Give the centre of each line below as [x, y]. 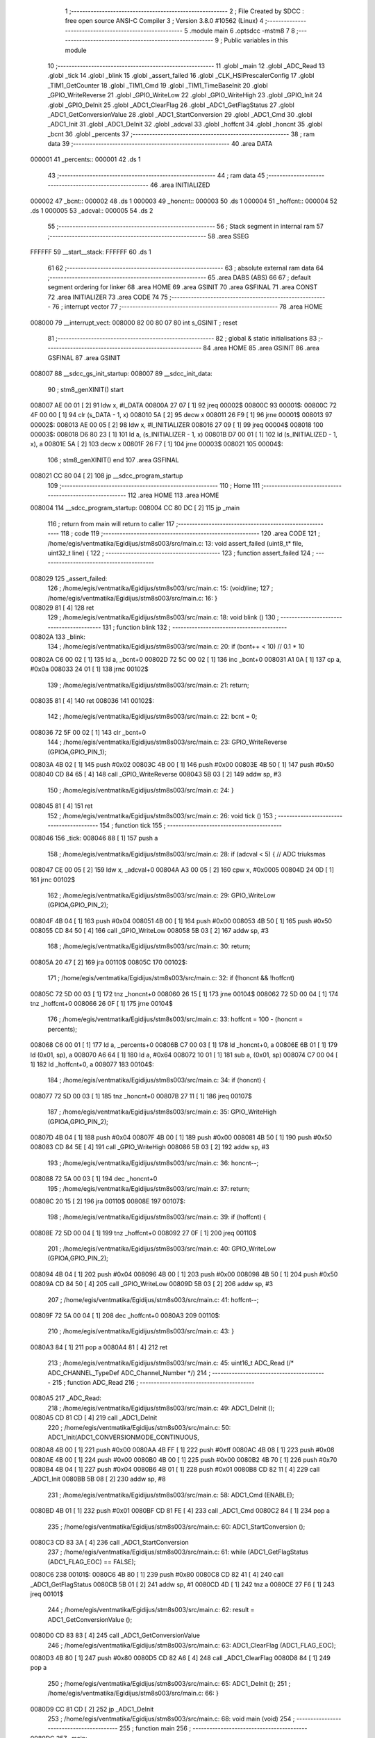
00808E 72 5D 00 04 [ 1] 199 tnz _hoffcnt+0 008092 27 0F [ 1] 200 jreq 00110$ [143, 1233]
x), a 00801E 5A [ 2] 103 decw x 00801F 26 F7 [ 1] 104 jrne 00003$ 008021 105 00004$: [157, 444]
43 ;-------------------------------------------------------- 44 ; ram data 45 [156, 175]
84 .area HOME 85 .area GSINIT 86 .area [261, 348]
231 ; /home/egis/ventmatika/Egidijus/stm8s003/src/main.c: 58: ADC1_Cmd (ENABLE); [171, 1495]
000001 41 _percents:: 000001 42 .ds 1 [86, 159]
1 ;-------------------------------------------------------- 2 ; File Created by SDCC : [185, 11]
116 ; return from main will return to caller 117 [111, 523]
